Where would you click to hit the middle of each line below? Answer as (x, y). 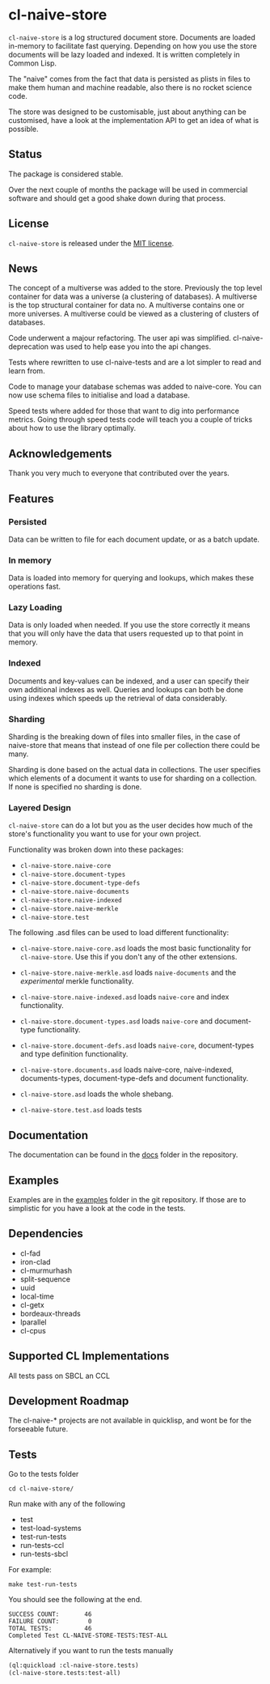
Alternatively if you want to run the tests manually (91, 1651)
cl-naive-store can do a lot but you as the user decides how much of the (131, 825)
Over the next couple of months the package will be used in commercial (128, 189)
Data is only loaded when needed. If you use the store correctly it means (129, 625)
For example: (30, 1570)
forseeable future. (38, 1429)
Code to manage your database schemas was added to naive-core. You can (135, 387)
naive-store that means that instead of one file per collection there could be (134, 746)
